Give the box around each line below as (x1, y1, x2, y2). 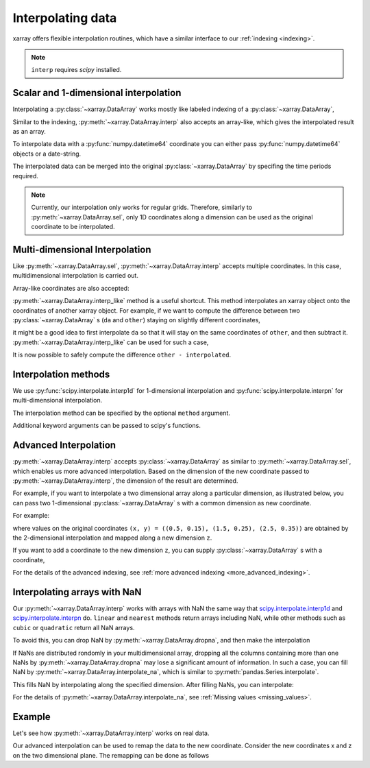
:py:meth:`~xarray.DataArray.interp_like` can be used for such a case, (12, 338, 209, 346)
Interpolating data (12, 10, 117, 25)
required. (12, 171, 39, 180)
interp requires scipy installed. (31, 66, 122, 74)
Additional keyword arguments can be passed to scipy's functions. (12, 422, 201, 430)
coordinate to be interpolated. (31, 223, 116, 231)
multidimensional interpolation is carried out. (12, 272, 138, 280)
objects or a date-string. (12, 149, 82, 158)
